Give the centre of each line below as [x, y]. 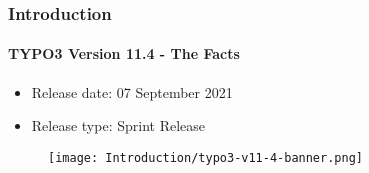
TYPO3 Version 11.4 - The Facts [124, 53]
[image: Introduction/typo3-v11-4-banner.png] [205, 157]
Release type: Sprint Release [118, 125]
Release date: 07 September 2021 [132, 91]
